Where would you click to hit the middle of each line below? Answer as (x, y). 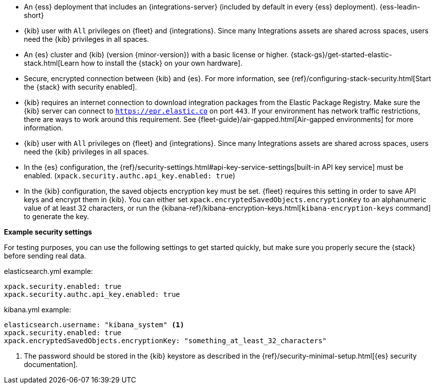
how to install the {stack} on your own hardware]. (162, 63)
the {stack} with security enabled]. (81, 87)
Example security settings (48, 232)
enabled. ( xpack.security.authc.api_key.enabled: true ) (130, 176)
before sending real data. (45, 256)
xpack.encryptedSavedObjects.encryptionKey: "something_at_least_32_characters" (166, 341)
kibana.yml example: (38, 310)
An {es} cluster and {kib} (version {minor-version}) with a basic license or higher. (156, 55)
